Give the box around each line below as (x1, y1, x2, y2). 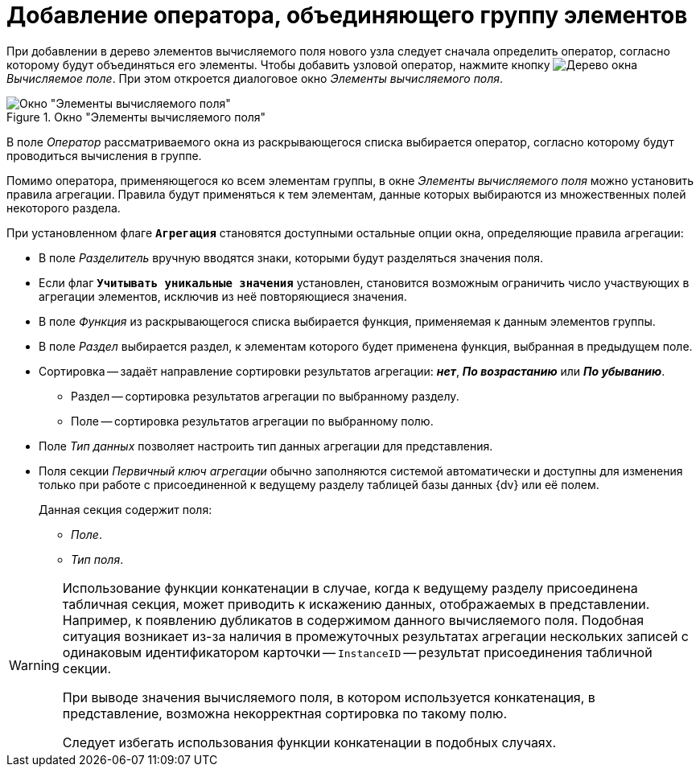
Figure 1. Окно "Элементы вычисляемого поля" (6, 109, 266, 124)
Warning (9, 656, 60, 673)
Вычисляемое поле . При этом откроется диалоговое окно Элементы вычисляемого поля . (6, 71, 504, 85)
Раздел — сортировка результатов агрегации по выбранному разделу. (71, 389, 459, 403)
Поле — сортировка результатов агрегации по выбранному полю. (71, 413, 434, 428)
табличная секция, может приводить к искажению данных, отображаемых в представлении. (62, 595, 650, 612)
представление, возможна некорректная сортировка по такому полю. (62, 705, 508, 722)
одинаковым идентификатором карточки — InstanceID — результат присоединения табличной (62, 643, 653, 660)
